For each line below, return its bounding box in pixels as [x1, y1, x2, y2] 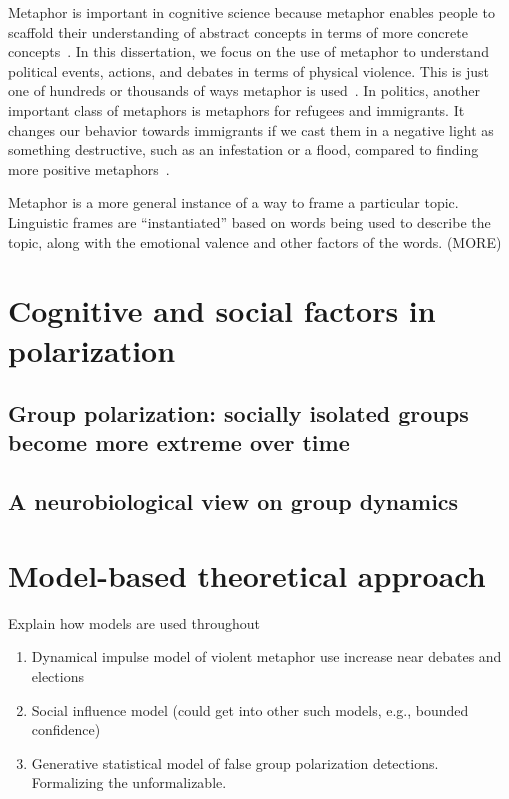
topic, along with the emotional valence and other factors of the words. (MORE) [8, 231, 502, 252]
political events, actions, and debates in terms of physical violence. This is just [8, 60, 489, 81]
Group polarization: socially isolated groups [8, 398, 469, 429]
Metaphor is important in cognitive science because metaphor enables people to [8, 2, 495, 22]
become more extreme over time [8, 427, 350, 458]
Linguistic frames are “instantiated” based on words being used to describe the [8, 211, 491, 232]
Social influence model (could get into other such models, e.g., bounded [31, 699, 469, 720]
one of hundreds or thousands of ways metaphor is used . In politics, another [8, 80, 481, 101]
